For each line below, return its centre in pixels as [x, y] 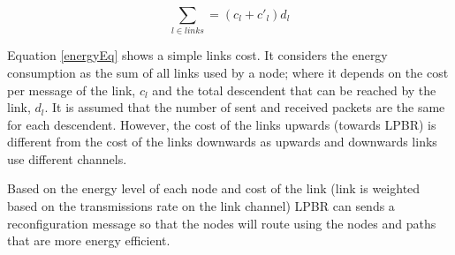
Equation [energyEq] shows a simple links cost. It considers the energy [197, 55]
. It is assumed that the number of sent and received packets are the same [245, 107]
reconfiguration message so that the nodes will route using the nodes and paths [222, 223]
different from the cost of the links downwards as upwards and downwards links [222, 142]
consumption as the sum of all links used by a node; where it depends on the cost [228, 72]
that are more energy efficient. [89, 240]
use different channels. [67, 158]
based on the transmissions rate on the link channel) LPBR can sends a [201, 206]
